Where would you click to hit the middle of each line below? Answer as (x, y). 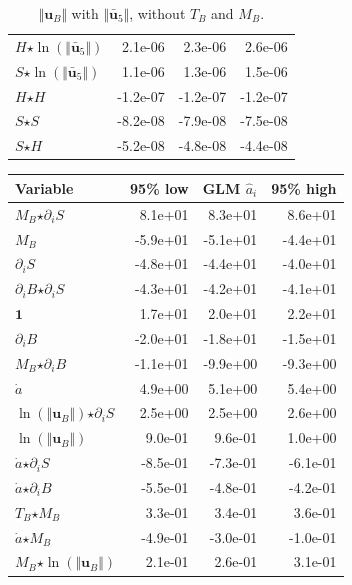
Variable (44, 187)
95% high (304, 187)
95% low (159, 187)
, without (157, 13)
